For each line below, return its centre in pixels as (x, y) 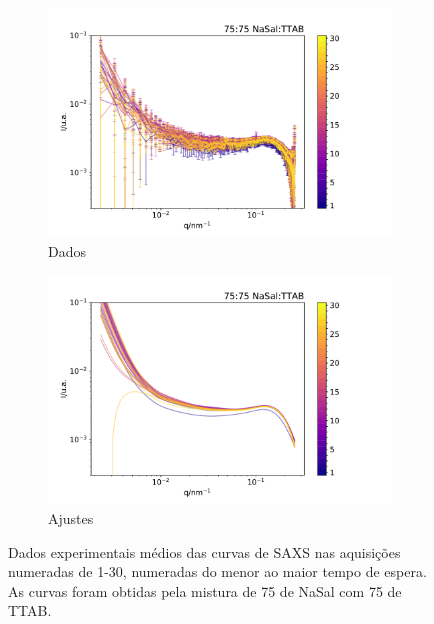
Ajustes (71, 518)
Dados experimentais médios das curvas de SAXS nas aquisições (204, 551)
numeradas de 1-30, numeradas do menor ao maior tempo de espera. (217, 571)
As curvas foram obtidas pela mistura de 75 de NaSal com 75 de (205, 590)
